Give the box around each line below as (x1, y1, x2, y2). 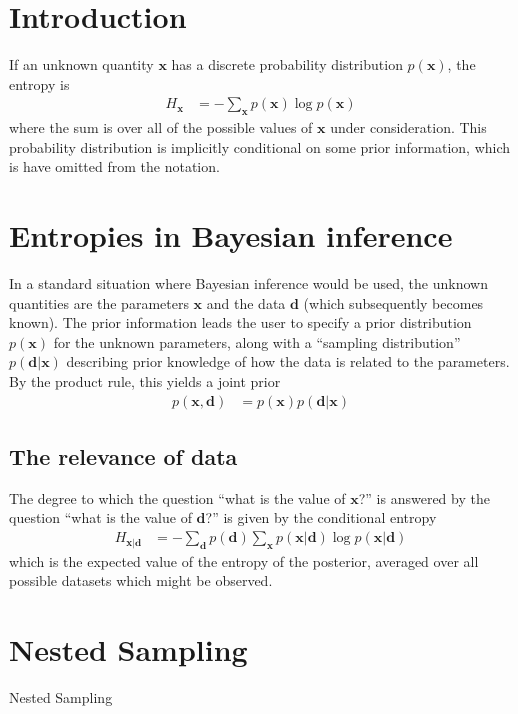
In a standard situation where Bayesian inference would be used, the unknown (9, 273, 488, 294)
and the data (206, 292, 286, 313)
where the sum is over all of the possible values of (9, 117, 313, 138)
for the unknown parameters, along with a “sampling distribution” (53, 331, 461, 352)
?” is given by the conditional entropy (205, 507, 437, 528)
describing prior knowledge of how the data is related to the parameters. (66, 351, 510, 372)
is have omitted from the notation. (9, 156, 220, 177)
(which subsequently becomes (303, 292, 484, 313)
